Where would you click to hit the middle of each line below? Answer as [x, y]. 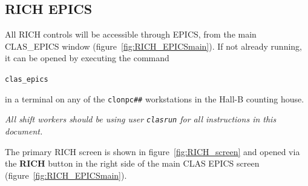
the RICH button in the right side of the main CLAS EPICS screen [132, 163]
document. [24, 131]
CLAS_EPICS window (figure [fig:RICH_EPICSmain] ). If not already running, [153, 46]
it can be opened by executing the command [87, 58]
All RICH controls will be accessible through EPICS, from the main [131, 34]
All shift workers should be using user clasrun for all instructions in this [141, 119]
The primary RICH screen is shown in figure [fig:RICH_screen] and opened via [152, 151]
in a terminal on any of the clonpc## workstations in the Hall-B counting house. [155, 98]
